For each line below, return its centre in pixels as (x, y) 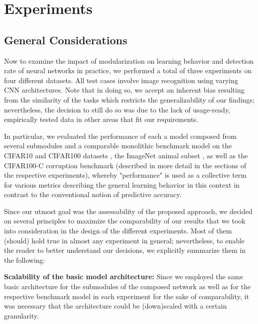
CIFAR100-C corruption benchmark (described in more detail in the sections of (125, 165)
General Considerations (66, 40)
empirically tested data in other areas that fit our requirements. (101, 119)
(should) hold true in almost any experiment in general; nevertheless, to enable (125, 240)
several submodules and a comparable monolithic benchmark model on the (118, 146)
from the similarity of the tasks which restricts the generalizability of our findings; (129, 99)
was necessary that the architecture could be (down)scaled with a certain (116, 306)
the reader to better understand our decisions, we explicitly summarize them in (125, 250)
